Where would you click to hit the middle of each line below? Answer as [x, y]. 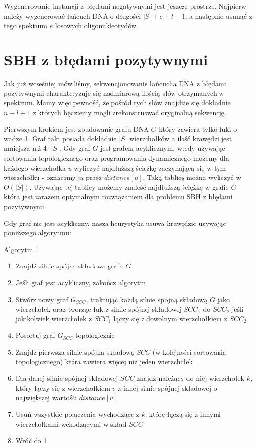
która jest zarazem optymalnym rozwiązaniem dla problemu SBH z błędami [118, 197]
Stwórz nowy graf [42, 299]
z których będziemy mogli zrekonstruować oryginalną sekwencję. [129, 112]
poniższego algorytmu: [37, 233]
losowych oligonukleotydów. [96, 25]
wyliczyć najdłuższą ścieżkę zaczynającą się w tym [150, 167]
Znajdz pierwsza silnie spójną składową [75, 351]
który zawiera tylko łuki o [198, 129]
